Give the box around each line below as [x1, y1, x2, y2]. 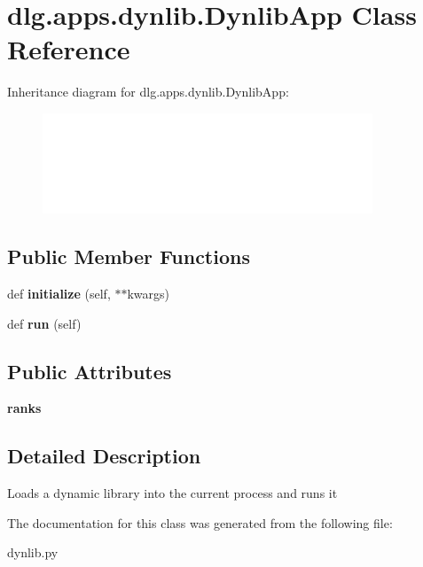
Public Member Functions [7, 243, 250, 270]
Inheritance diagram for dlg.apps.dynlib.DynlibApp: [7, 82, 289, 101]
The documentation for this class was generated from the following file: [7, 513, 393, 532]
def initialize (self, [7, 284, 111, 303]
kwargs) [127, 284, 169, 303]
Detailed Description [7, 442, 201, 470]
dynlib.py [7, 543, 59, 562]
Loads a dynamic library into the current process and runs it [7, 484, 338, 502]
